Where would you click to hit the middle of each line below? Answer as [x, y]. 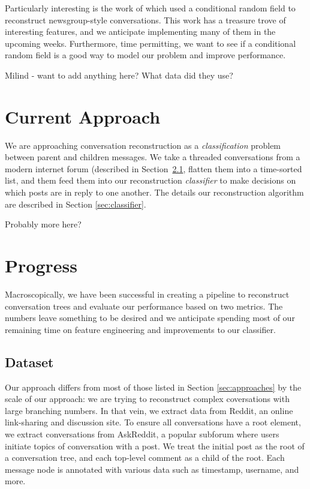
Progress [41, 265]
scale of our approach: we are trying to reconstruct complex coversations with [147, 399]
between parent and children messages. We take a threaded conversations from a [153, 157]
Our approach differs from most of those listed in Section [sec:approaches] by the [153, 387]
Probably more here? [43, 224]
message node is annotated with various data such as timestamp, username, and [152, 469]
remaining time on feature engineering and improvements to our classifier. [140, 329]
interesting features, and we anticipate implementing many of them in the [140, 31]
